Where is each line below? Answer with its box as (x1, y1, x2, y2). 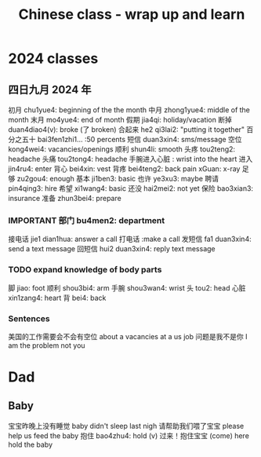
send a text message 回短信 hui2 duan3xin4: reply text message (8, 244, 216, 254)
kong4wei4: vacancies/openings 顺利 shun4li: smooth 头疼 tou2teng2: (8, 144, 236, 154)
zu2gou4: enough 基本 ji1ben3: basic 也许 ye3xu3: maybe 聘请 (16, 174, 219, 183)
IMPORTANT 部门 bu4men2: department (8, 214, 165, 225)
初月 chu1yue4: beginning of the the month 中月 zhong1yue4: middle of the (8, 105, 251, 115)
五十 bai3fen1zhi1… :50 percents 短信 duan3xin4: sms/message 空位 (21, 135, 242, 144)
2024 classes (8, 49, 99, 68)
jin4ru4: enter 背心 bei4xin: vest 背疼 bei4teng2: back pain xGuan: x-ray (8, 164, 241, 174)
